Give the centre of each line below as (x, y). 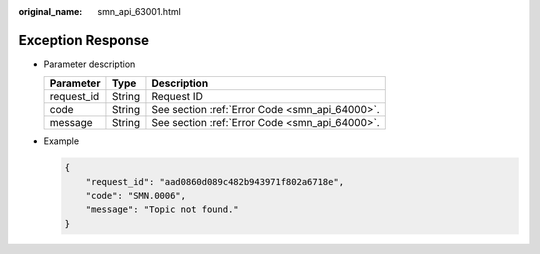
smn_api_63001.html (139, 11)
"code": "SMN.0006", (136, 196)
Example (61, 141)
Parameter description (89, 64)
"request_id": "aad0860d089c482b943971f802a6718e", (215, 181)
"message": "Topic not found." (162, 209)
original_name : (50, 11)
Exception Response (84, 40)
